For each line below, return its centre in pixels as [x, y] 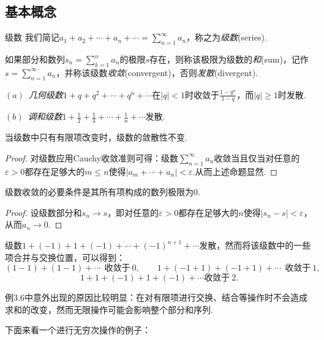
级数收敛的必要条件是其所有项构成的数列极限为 [99, 192]
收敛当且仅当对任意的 [257, 157]
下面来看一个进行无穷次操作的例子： [78, 330]
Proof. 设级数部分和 [43, 212]
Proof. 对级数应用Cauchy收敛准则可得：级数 [92, 157]
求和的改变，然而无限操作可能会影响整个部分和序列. [109, 309]
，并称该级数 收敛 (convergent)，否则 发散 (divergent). [157, 72]
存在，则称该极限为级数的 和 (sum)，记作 [229, 59]
